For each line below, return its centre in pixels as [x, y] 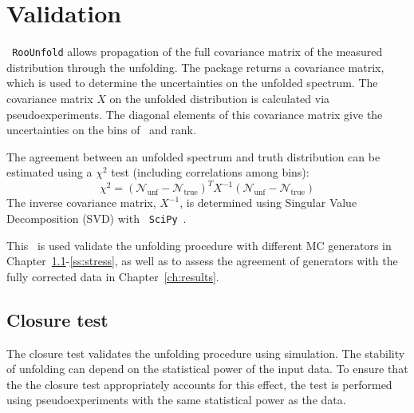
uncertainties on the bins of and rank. [101, 130]
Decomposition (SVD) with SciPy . [97, 218]
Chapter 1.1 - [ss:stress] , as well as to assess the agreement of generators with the [202, 261]
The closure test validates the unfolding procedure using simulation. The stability [206, 353]
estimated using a [49, 172]
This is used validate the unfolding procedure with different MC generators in [199, 245]
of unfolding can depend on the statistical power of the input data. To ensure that [207, 369]
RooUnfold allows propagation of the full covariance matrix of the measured [197, 52]
